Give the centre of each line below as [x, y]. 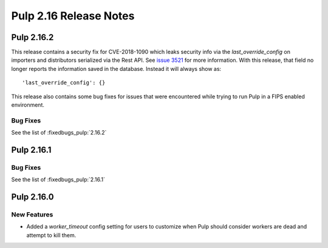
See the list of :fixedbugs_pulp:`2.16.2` [59, 133]
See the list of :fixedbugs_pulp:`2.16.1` [58, 179]
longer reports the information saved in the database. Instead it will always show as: [116, 69]
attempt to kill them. [51, 235]
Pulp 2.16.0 [32, 197]
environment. [28, 105]
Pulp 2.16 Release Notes [73, 16]
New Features [32, 215]
